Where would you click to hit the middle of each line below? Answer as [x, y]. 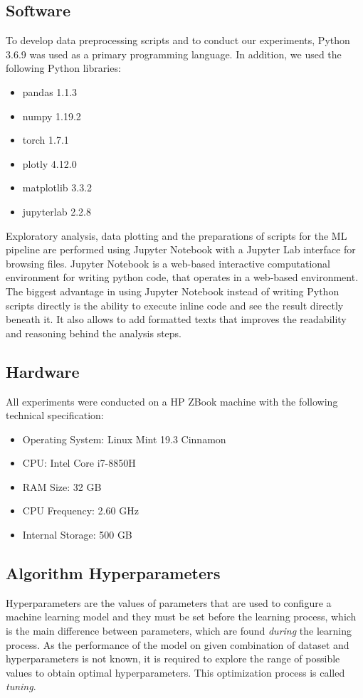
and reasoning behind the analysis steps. [94, 333]
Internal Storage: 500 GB [77, 535]
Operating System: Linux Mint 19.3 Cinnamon [124, 439]
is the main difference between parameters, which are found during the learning [179, 631]
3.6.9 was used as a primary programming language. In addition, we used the [174, 54]
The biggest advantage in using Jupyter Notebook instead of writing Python [173, 291]
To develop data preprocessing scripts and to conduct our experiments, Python [178, 40]
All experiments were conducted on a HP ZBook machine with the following [172, 401]
